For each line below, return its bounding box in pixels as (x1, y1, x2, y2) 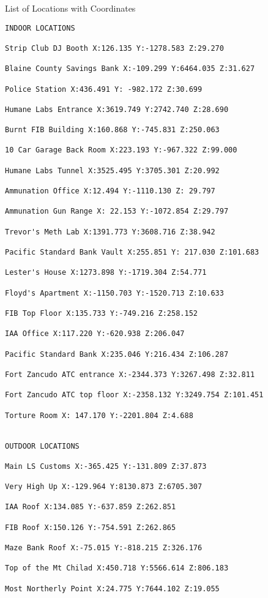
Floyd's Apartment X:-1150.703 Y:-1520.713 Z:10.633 (5, 288, 224, 297)
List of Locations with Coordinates (5, 2, 136, 14)
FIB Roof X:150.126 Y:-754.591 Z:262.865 (5, 523, 176, 532)
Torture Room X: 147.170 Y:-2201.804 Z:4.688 (5, 411, 193, 420)
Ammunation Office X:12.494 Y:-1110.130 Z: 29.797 (5, 187, 215, 196)
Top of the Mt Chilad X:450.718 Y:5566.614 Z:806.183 (5, 564, 229, 573)
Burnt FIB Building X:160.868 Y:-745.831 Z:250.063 (5, 125, 220, 135)
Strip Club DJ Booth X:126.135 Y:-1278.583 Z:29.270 (5, 43, 224, 53)
